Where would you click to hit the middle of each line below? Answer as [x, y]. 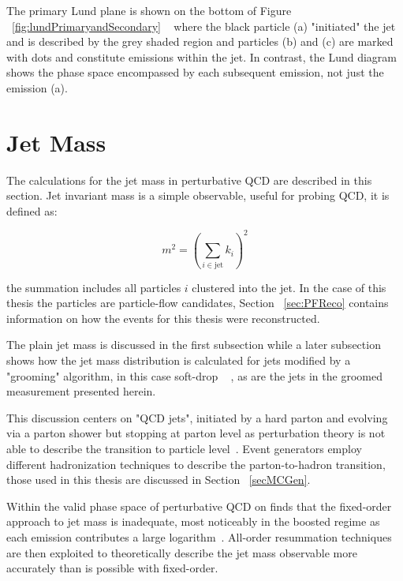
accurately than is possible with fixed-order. [112, 568]
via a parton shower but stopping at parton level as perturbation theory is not [196, 433]
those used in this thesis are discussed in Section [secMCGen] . [159, 480]
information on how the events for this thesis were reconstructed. [163, 318]
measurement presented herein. [81, 391]
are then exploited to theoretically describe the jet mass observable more [182, 552]
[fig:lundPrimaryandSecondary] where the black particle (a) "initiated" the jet [204, 26]
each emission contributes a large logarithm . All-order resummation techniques [199, 537]
